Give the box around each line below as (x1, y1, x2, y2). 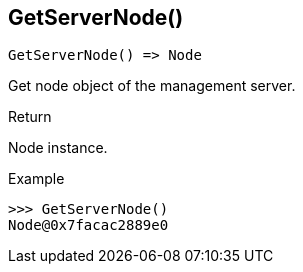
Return (8, 108, 52, 126)
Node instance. (8, 139, 108, 157)
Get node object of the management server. (8, 77, 296, 95)
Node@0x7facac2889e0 (8, 217, 169, 234)
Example (8, 170, 65, 188)
